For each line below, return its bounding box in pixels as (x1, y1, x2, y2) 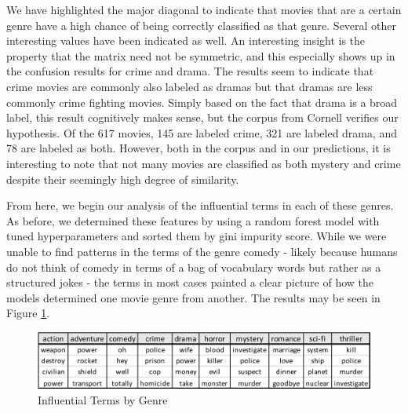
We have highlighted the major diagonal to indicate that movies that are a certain (6, 2, 402, 17)
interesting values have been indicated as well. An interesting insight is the (6, 32, 366, 49)
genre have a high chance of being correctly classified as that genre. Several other (6, 16, 397, 33)
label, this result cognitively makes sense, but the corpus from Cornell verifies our (6, 109, 399, 126)
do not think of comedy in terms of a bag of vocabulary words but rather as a (6, 258, 381, 275)
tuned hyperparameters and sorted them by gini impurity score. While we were (6, 228, 387, 244)
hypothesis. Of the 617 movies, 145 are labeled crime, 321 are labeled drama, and (6, 124, 398, 141)
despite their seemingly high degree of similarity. (6, 170, 239, 187)
